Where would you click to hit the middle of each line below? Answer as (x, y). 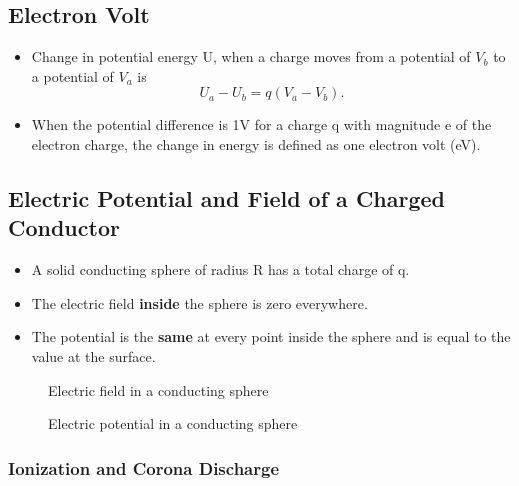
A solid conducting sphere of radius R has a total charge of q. (220, 269)
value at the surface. (93, 355)
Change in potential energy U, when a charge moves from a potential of (251, 56)
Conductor (64, 227)
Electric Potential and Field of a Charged (227, 197)
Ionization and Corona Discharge (144, 467)
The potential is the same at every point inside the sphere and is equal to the (271, 336)
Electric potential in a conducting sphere (173, 423)
